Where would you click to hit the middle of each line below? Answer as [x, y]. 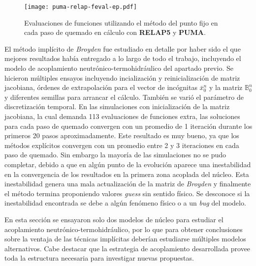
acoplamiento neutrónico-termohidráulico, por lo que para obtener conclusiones [124, 229]
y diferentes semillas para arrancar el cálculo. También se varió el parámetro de [124, 97]
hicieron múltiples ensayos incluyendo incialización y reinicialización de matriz [122, 77]
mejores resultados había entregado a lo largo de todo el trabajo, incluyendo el [123, 58]
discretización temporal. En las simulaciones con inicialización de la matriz [117, 106]
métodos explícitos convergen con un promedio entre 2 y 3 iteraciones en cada [122, 145]
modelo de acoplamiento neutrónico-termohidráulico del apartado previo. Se [119, 68]
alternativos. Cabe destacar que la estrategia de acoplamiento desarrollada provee [128, 248]
